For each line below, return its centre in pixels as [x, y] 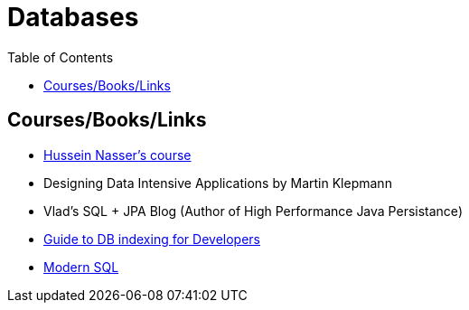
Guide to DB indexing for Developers [152, 239]
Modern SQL [81, 267]
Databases [73, 17]
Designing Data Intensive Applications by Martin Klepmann [218, 183]
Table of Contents [61, 57]
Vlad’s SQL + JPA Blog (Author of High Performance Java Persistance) [253, 211]
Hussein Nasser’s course [117, 155]
